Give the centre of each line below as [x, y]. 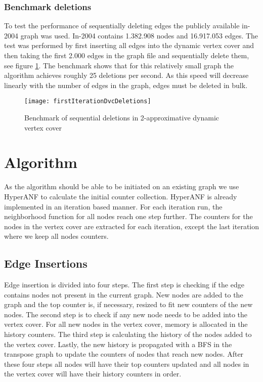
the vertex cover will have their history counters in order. [93, 374]
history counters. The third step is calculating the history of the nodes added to [128, 334]
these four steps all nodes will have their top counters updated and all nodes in [127, 364]
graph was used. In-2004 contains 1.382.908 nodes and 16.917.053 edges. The [139, 35]
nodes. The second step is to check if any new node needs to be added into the [126, 314]
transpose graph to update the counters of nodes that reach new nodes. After [124, 354]
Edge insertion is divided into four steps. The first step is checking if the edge [124, 285]
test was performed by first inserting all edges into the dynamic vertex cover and [129, 45]
